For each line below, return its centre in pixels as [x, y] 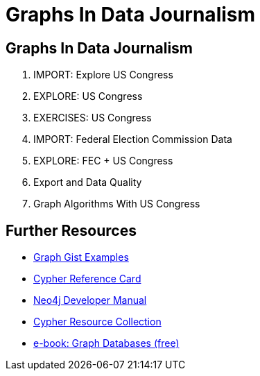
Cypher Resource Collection [97, 322]
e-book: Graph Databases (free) [106, 343]
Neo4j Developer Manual [90, 300]
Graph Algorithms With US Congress [117, 204]
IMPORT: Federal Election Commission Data [133, 139]
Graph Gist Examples [81, 257]
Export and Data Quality [88, 182]
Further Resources [71, 230]
